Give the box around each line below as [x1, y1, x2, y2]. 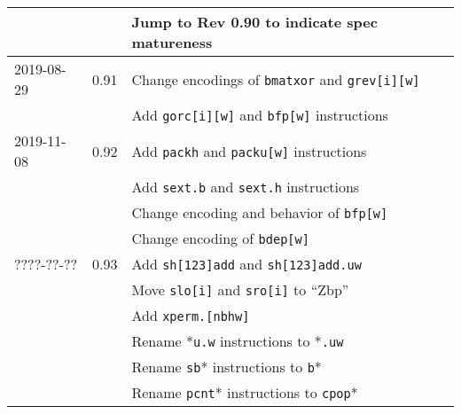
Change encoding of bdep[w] [131, 228, 309, 248]
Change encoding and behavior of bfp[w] [131, 202, 388, 223]
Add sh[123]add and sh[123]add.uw [131, 254, 362, 274]
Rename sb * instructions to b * [131, 356, 322, 377]
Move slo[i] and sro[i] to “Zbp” [131, 279, 349, 300]
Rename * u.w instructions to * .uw [131, 331, 344, 351]
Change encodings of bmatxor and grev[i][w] [131, 68, 420, 90]
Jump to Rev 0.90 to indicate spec [131, 12, 378, 32]
